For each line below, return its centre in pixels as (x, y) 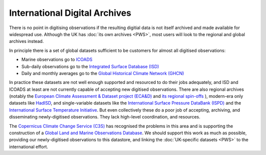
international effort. (29, 147)
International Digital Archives (70, 13)
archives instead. (26, 41)
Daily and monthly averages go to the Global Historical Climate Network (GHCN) (103, 73)
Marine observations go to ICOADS (57, 60)
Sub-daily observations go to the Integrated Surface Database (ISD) (90, 66)
